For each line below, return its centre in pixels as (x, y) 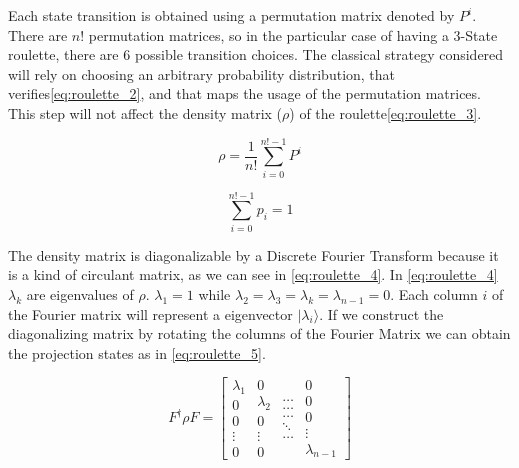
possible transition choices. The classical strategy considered (319, 54)
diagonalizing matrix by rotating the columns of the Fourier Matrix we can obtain (259, 333)
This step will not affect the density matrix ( (145, 112)
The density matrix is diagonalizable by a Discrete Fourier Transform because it (253, 254)
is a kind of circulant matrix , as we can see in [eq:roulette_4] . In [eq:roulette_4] (253, 274)
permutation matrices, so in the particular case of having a (268, 34)
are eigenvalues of (80, 294)
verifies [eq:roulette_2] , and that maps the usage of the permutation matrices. (244, 93)
